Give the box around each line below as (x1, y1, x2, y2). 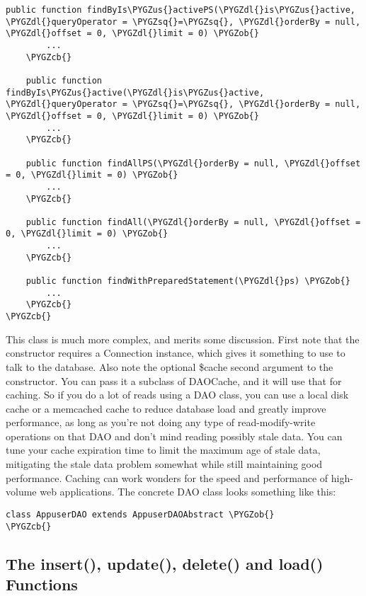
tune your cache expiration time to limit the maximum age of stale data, (6, 442, 321, 457)
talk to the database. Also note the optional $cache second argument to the (6, 359, 333, 374)
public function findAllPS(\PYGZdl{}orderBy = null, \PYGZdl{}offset (25, 158, 361, 168)
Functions (6, 573, 78, 595)
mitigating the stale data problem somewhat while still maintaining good (6, 457, 323, 471)
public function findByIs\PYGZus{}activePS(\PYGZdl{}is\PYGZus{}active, (6, 5, 355, 15)
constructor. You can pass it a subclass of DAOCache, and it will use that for (6, 373, 342, 388)
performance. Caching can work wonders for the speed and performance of (6, 470, 328, 485)
